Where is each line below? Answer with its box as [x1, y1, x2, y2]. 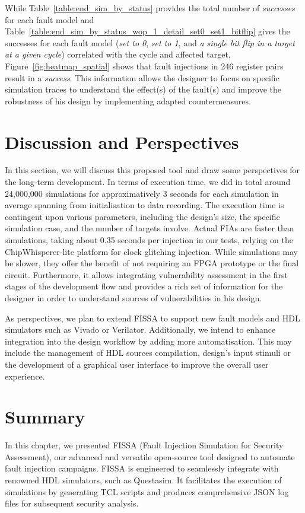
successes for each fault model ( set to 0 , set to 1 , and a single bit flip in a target [5, 36, 295, 49]
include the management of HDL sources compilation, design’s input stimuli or [5, 346, 291, 359]
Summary [5, 404, 85, 429]
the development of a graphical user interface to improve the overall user [5, 358, 269, 370]
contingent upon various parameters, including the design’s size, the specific [5, 210, 280, 222]
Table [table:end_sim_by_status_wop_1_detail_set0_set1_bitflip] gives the [5, 25, 290, 37]
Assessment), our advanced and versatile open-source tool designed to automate [5, 450, 295, 463]
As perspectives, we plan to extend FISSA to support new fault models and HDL [5, 311, 300, 324]
